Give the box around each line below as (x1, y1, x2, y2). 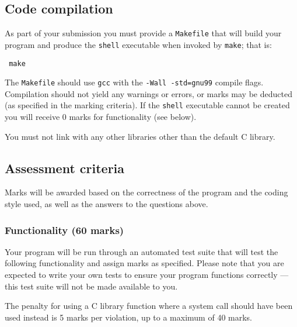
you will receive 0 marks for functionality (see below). (5, 111, 197, 123)
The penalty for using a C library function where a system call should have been (5, 300, 293, 312)
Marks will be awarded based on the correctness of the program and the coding (5, 186, 288, 198)
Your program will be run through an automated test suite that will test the (5, 245, 278, 257)
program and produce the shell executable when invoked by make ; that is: (5, 38, 272, 50)
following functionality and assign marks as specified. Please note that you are (5, 257, 284, 269)
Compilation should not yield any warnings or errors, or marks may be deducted (5, 87, 292, 99)
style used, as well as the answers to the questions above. (5, 198, 208, 210)
